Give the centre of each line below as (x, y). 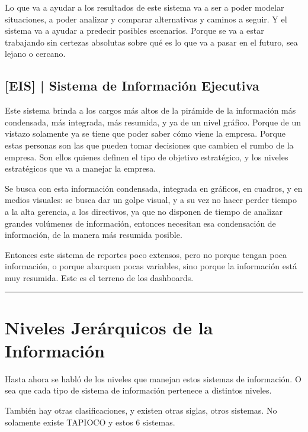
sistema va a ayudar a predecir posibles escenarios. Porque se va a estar (134, 30)
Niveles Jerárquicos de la (109, 327)
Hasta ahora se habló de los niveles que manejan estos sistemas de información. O (153, 378)
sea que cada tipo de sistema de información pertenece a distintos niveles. (138, 390)
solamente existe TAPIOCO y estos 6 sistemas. (90, 422)
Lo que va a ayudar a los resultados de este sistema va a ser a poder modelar (145, 7)
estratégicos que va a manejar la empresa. (81, 168)
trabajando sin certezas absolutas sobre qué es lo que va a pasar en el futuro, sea (151, 42)
